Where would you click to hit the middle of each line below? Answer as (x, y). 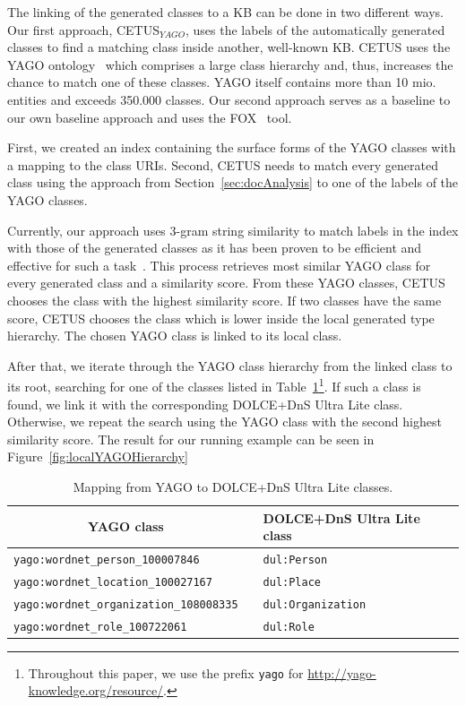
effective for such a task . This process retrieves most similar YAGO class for (219, 265)
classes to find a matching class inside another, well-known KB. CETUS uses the (229, 47)
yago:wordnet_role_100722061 (100, 627)
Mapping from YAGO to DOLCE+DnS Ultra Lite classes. (233, 486)
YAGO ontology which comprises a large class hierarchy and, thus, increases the (230, 64)
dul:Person (295, 560)
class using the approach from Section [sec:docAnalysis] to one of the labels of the (233, 182)
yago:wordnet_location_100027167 (113, 582)
